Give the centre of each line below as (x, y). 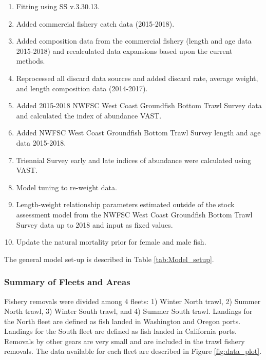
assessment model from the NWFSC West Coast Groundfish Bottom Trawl (134, 214)
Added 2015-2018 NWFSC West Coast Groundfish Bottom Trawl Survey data (139, 105)
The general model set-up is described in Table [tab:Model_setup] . (109, 259)
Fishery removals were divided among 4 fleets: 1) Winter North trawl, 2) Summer (132, 301)
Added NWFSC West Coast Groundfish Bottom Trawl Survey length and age (138, 133)
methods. (31, 61)
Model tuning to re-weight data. (66, 187)
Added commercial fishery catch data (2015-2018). (95, 23)
